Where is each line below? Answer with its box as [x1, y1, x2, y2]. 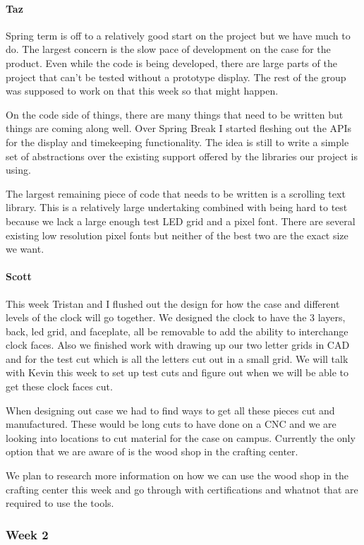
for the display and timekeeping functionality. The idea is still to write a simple [6, 134, 349, 149]
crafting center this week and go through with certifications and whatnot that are [6, 481, 358, 496]
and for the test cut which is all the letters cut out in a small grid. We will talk [6, 351, 348, 366]
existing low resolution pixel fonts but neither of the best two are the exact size [6, 227, 348, 242]
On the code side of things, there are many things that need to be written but [6, 107, 344, 121]
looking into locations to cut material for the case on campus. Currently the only [6, 430, 356, 445]
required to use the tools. [6, 496, 114, 510]
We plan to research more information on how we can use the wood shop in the [6, 468, 349, 483]
